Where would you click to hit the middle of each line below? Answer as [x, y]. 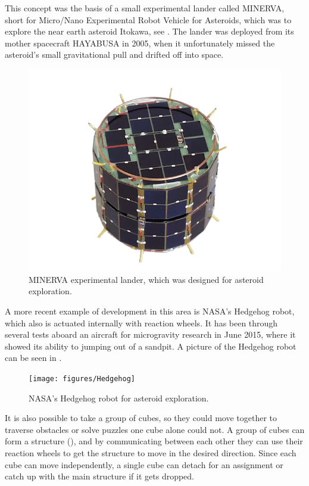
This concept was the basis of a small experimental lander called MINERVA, [145, 8]
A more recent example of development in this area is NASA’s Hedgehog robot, [150, 311]
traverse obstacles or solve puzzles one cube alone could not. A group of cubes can [155, 429]
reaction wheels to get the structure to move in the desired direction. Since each [151, 452]
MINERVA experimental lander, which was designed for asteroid [146, 279]
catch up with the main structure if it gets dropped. [100, 476]
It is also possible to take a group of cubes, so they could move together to [141, 418]
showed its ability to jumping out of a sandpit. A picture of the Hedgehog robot [151, 346]
